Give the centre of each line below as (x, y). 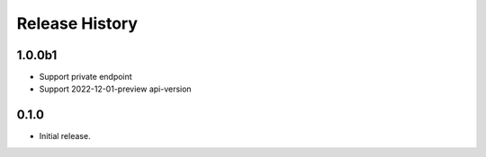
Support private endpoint (85, 77)
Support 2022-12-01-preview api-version (116, 89)
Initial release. (65, 136)
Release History (77, 23)
